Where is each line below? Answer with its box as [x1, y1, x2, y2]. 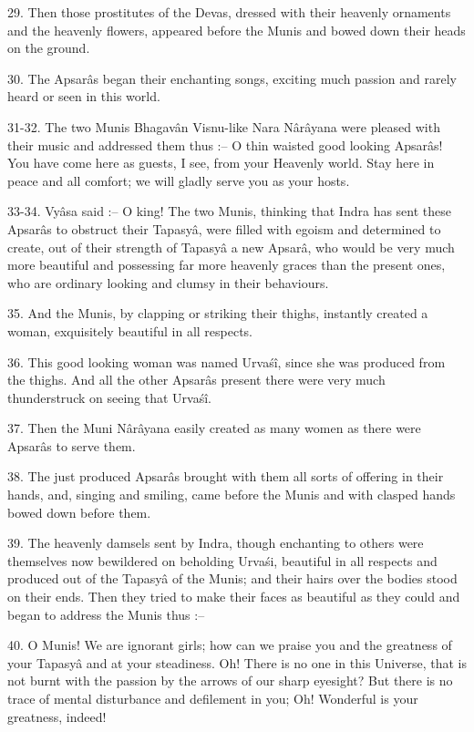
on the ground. [7, 38, 90, 57]
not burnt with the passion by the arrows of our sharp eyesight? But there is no [7, 671, 453, 690]
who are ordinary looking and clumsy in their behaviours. [7, 273, 329, 292]
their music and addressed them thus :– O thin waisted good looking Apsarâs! [7, 135, 443, 154]
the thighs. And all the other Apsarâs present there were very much [7, 370, 386, 389]
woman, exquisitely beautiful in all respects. [7, 321, 253, 340]
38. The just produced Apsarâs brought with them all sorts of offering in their [7, 467, 444, 486]
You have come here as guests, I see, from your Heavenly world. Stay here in [7, 153, 435, 172]
